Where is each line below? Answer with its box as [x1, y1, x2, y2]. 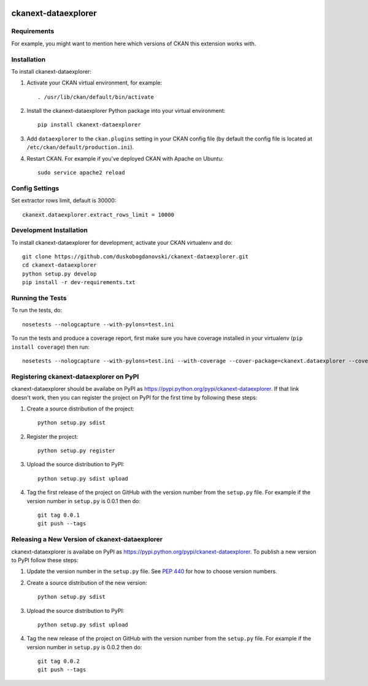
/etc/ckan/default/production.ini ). [26, 144, 134, 151]
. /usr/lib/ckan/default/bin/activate [37, 93, 155, 101]
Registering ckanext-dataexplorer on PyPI [11, 372, 139, 380]
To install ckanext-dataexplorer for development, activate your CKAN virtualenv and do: [11, 239, 233, 246]
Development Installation [11, 226, 88, 234]
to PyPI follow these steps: [11, 556, 79, 564]
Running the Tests [11, 294, 67, 303]
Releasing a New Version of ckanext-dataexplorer [11, 535, 163, 544]
